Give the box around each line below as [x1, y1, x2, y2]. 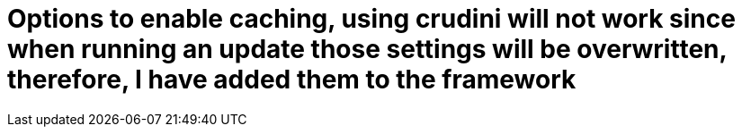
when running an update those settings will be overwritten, [7, 34, 727, 64]
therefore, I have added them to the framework [7, 64, 577, 95]
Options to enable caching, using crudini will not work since [7, 4, 736, 34]
